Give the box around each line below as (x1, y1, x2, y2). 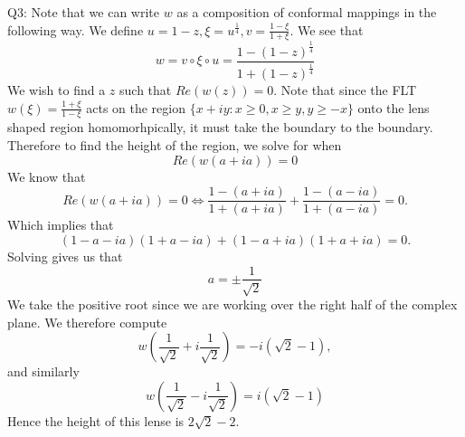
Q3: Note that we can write (7, 3, 160, 21)
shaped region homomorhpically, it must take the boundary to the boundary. (7, 118, 433, 137)
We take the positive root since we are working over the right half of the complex (7, 294, 458, 313)
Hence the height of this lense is (7, 411, 185, 430)
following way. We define (7, 20, 144, 39)
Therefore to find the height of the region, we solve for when (7, 136, 342, 155)
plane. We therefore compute (7, 312, 167, 331)
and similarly (7, 362, 80, 381)
